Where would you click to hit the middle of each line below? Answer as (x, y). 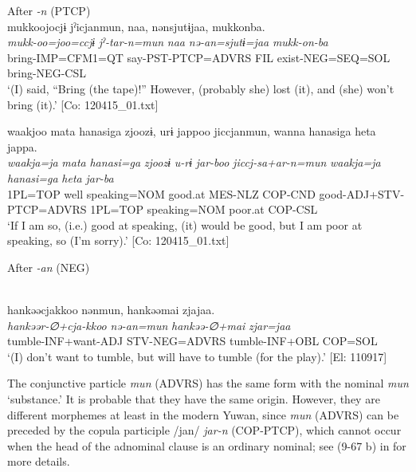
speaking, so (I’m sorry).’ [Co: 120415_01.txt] (118, 240)
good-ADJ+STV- (362, 193)
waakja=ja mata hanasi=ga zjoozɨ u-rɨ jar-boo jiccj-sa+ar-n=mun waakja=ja (194, 162)
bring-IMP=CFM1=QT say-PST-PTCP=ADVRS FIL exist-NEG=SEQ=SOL (199, 57)
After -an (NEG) (49, 267)
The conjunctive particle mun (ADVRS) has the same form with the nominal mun (208, 383)
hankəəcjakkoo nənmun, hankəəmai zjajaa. (111, 310)
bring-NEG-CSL (47, 73)
